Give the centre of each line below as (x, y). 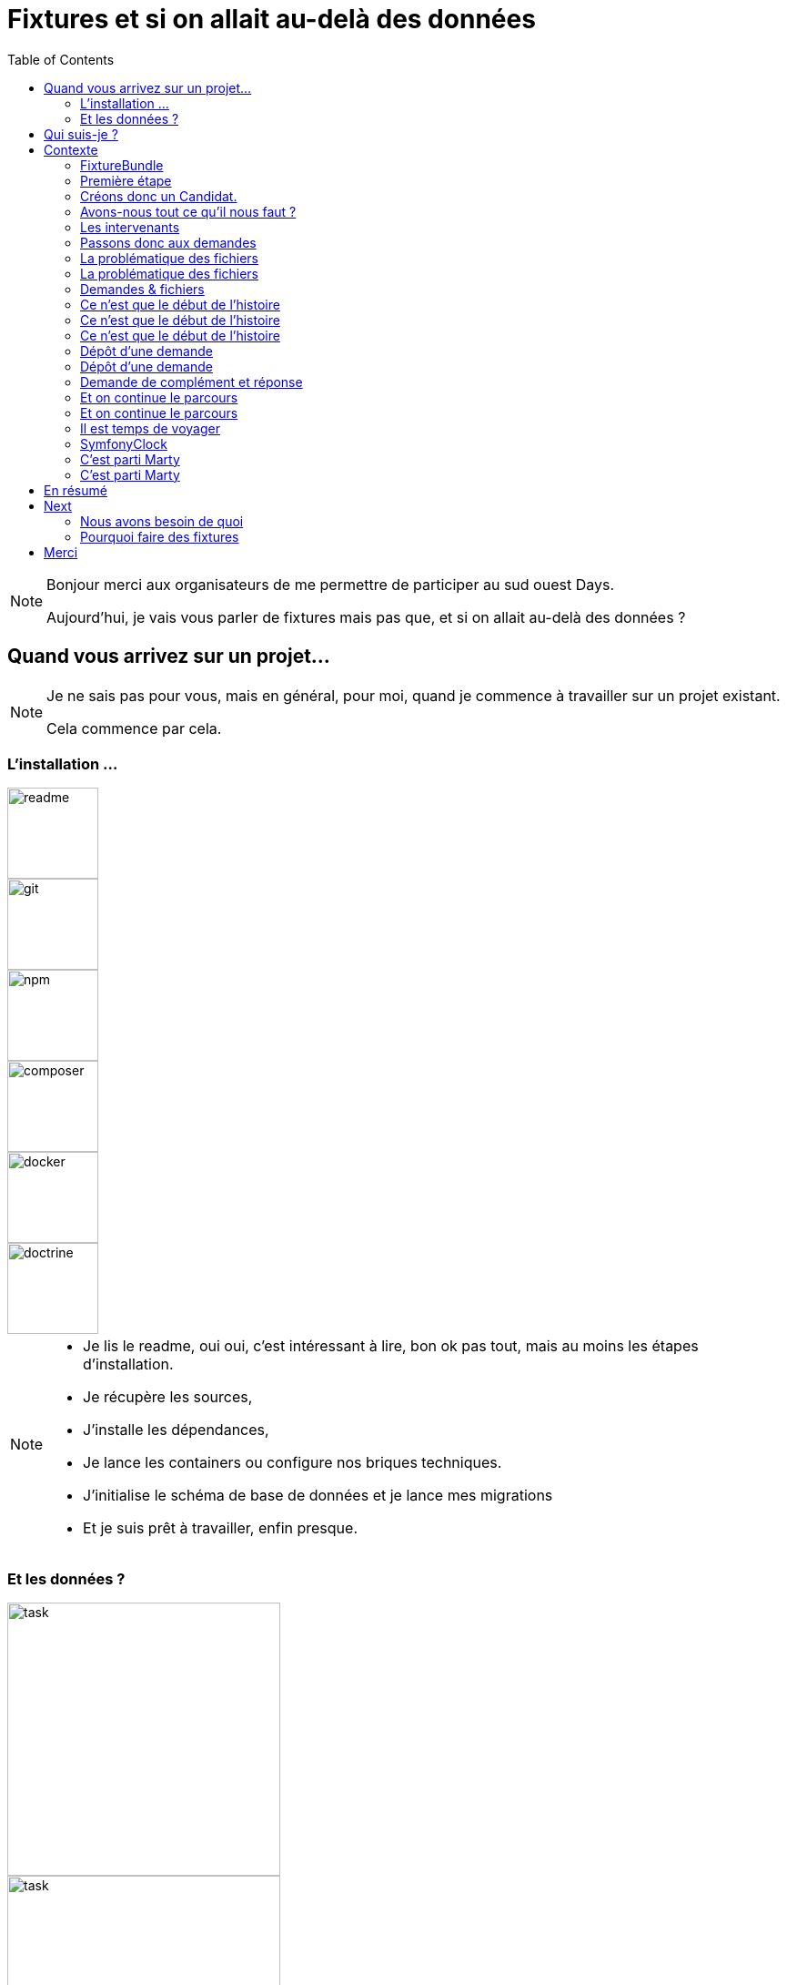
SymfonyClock (124, 443)
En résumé (76, 490)
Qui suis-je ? (81, 134)
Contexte (71, 149)
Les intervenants (130, 227)
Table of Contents (61, 59)
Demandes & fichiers (142, 289)
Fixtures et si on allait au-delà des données (272, 19)
